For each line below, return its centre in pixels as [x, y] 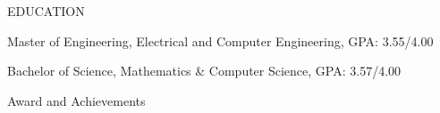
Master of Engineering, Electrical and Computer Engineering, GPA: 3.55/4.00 [220, 40]
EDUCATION [46, 11]
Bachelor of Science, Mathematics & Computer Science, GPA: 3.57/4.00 [204, 71]
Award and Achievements [76, 100]
